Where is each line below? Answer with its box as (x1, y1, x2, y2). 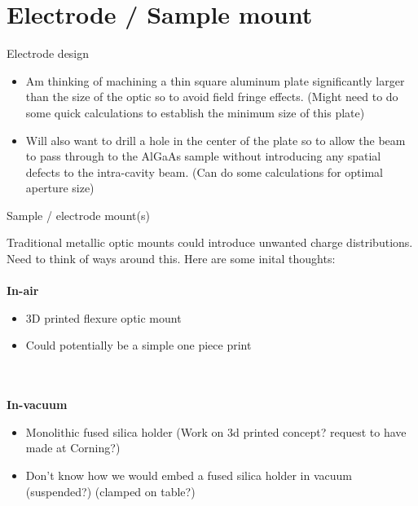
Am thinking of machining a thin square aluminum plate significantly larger (25, 72, 405, 89)
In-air (7, 282, 39, 299)
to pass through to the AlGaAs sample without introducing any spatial (25, 147, 381, 165)
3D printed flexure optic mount (25, 309, 182, 326)
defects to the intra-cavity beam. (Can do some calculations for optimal (25, 163, 383, 180)
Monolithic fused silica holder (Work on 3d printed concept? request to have (25, 423, 407, 440)
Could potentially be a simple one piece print (25, 337, 252, 354)
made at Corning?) (25, 439, 121, 456)
